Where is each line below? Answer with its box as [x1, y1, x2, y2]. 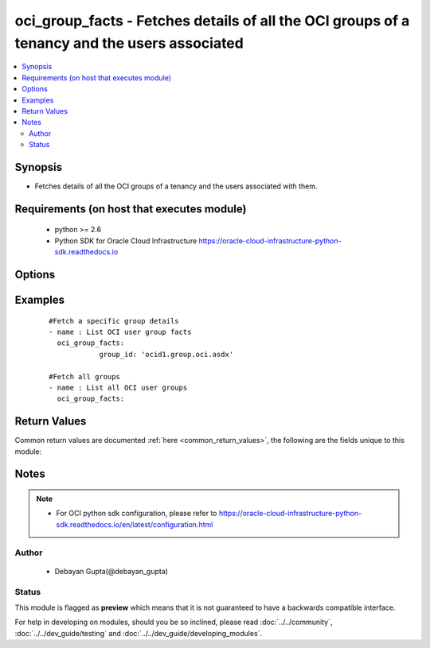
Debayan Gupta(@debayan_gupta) [54, 566, 169, 576]
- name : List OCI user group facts [49, 327, 192, 336]
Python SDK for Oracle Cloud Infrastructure [54, 235, 197, 246]
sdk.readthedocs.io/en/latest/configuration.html [56, 519, 213, 529]
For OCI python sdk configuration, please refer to [56, 509, 217, 518]
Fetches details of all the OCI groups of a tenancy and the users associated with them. [34, 181, 318, 191]
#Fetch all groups [49, 372, 121, 381]
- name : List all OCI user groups [49, 382, 188, 392]
